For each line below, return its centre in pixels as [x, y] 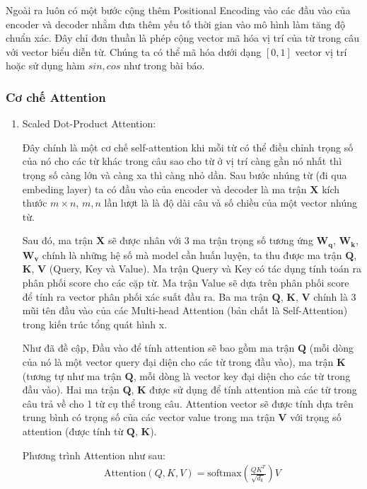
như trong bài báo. [164, 65]
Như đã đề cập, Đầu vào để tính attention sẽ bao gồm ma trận [158, 348]
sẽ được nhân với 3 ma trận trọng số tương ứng [210, 240]
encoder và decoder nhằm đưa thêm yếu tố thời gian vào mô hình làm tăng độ [175, 24]
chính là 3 [335, 296]
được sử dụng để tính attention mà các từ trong [253, 390]
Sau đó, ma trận [58, 240]
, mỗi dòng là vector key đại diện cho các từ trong [242, 375]
